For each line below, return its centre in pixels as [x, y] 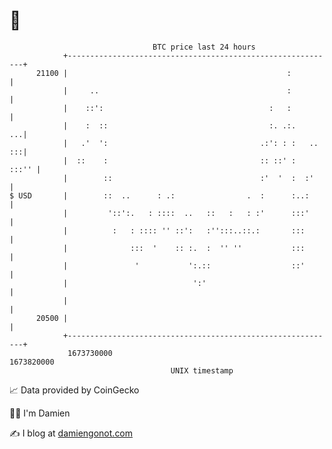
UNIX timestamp [202, 370]
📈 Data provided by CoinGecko [74, 390]
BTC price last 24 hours [204, 47]
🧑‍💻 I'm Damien [40, 413]
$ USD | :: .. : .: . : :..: [159, 195]
